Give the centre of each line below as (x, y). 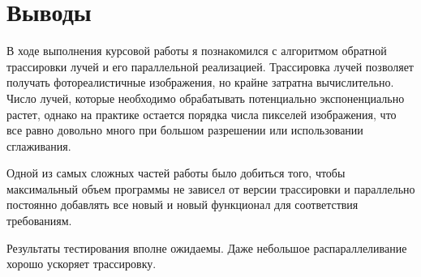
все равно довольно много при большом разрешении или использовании (185, 130)
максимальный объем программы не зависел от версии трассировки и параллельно (211, 188)
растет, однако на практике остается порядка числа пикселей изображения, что (202, 114)
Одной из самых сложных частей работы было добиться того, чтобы (176, 173)
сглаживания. (39, 145)
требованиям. (39, 221)
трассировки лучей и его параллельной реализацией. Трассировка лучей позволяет (210, 66)
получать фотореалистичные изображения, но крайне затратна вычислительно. (200, 82)
